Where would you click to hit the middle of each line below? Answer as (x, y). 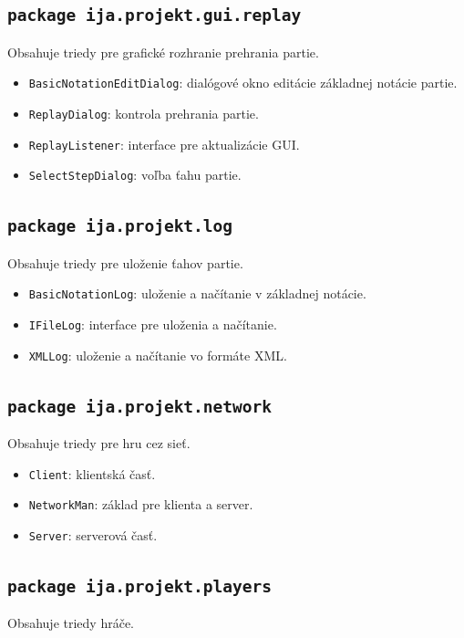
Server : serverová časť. (93, 535)
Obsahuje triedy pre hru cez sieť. (99, 443)
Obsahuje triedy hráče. (71, 623)
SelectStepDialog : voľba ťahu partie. (135, 175)
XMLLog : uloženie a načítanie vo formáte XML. (158, 355)
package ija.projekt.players (140, 587)
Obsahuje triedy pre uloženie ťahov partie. (125, 262)
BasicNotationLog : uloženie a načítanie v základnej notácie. (197, 293)
